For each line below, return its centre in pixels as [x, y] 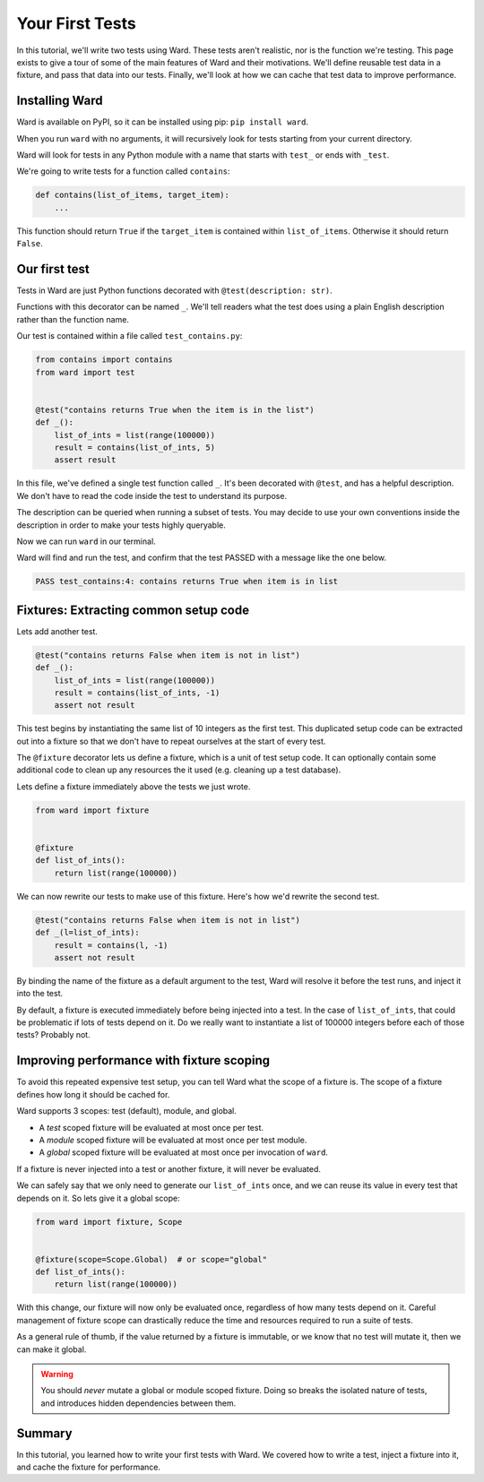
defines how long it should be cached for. [93, 1094]
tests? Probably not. [53, 1035]
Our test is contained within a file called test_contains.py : [130, 336]
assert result [85, 460]
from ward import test [85, 372]
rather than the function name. [73, 319]
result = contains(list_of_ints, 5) [134, 447]
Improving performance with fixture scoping [143, 1060]
